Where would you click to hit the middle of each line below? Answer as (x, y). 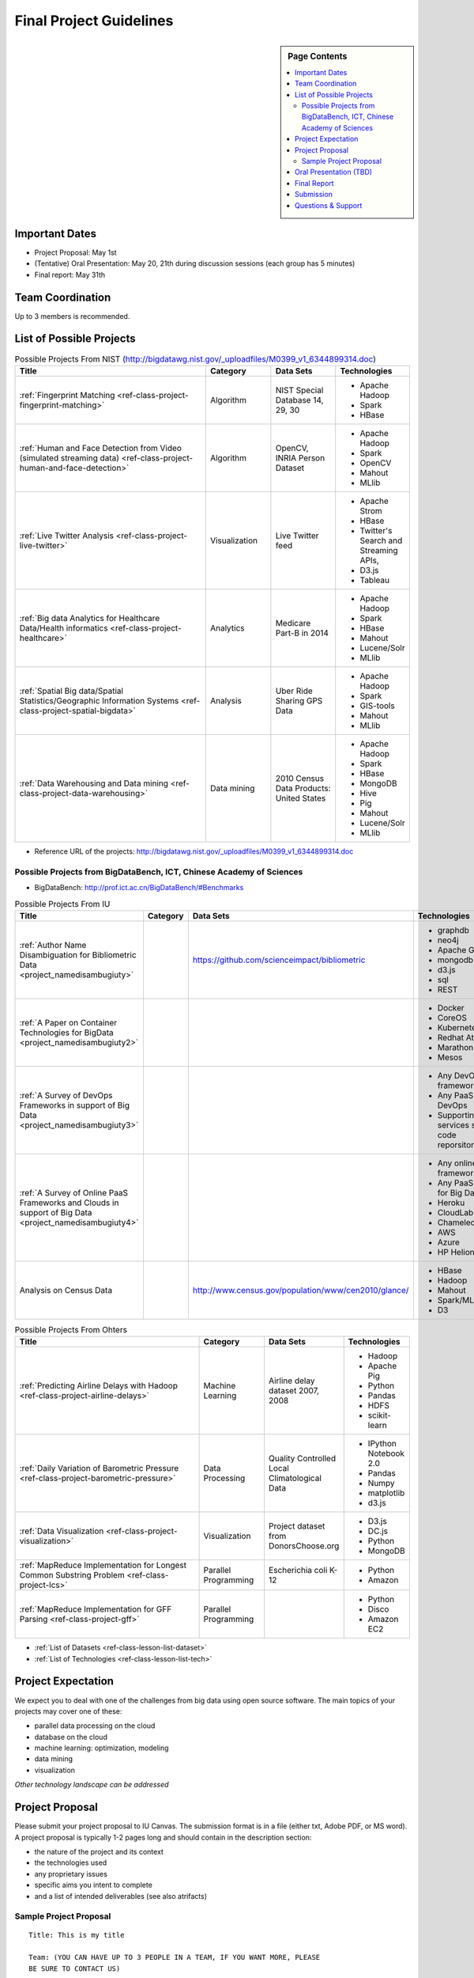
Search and (381, 540)
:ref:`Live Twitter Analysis (67, 536)
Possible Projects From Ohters (71, 1330)
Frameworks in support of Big (75, 1105)
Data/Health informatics (64, 627)
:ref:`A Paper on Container (68, 1022)
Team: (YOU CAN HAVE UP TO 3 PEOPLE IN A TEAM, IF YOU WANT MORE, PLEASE (175, 1957)
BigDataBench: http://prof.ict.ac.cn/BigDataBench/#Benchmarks (139, 888)
